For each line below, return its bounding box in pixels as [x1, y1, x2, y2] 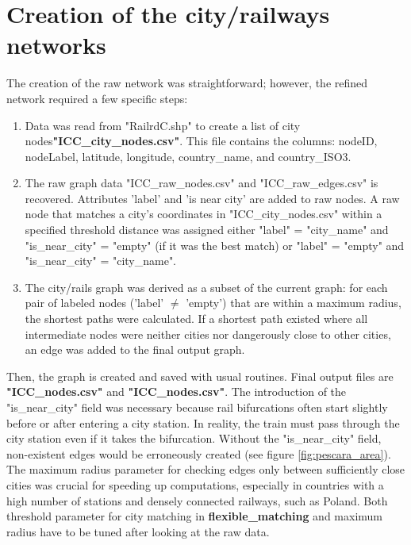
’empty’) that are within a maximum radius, [186, 294, 401, 311]
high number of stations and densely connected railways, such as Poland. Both [6, 492, 388, 509]
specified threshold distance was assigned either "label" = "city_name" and [25, 221, 389, 238]
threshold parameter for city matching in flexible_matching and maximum [6, 508, 382, 524]
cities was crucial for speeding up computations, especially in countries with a [6, 476, 384, 493]
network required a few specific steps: [6, 90, 188, 106]
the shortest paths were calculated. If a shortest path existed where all [25, 310, 368, 327]
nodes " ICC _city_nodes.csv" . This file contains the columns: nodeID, [25, 132, 378, 149]
